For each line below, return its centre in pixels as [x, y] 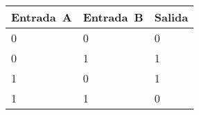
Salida [171, 17]
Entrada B [113, 17]
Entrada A [42, 17]
